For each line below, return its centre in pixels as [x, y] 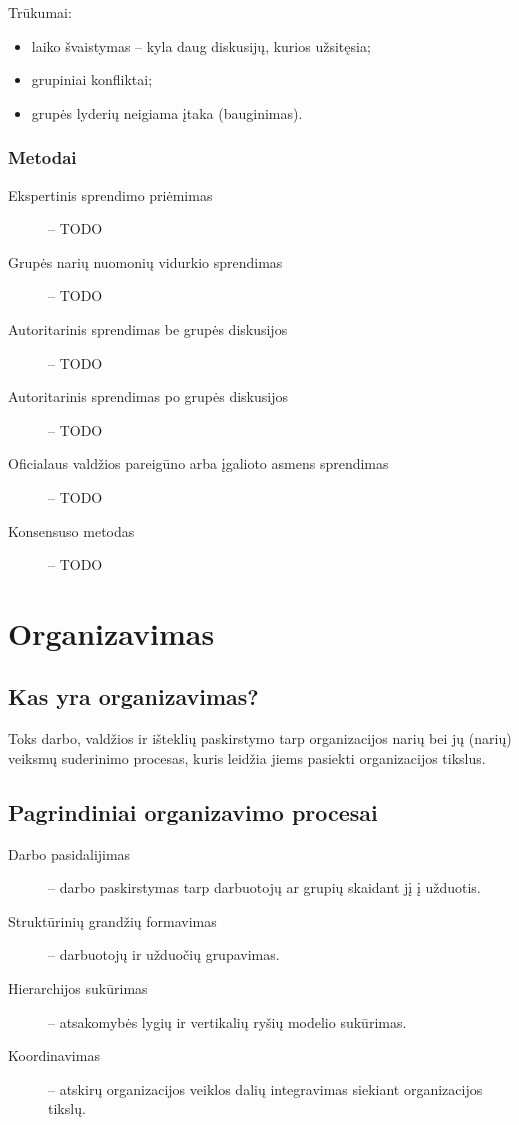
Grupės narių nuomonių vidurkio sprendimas [145, 261]
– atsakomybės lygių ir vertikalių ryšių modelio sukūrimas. [227, 1021]
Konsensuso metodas [71, 530]
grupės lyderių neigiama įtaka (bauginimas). [167, 112]
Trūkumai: [40, 12]
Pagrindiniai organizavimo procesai [193, 811]
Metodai [42, 157]
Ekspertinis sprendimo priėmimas [110, 194]
